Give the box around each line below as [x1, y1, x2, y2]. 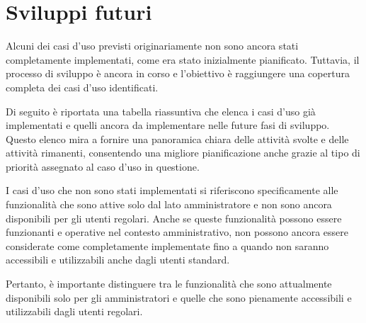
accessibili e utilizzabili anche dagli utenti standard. [6, 252, 230, 267]
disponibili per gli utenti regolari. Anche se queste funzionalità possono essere [6, 210, 342, 225]
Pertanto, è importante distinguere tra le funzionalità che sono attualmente [6, 276, 332, 291]
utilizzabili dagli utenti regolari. [6, 304, 143, 319]
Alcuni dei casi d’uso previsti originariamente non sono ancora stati [6, 38, 299, 53]
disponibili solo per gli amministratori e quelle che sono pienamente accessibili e [6, 290, 352, 305]
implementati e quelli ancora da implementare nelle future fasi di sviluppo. [6, 118, 330, 132]
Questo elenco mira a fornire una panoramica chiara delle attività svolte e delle [6, 131, 349, 146]
